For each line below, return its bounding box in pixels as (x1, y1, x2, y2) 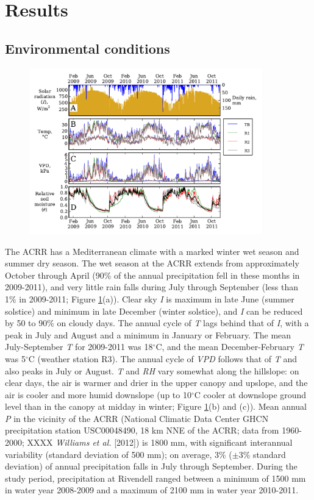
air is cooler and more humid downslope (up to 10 (5, 388, 191, 401)
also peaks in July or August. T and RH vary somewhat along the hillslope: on (5, 364, 299, 377)
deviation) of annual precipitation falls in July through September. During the (5, 460, 298, 473)
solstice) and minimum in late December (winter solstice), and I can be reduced (5, 304, 303, 317)
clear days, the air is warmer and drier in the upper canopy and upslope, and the (5, 376, 308, 389)
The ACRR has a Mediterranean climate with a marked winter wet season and (5, 245, 299, 257)
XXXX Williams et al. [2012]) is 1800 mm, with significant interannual (27, 436, 293, 449)
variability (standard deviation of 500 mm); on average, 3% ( (5, 448, 232, 460)
